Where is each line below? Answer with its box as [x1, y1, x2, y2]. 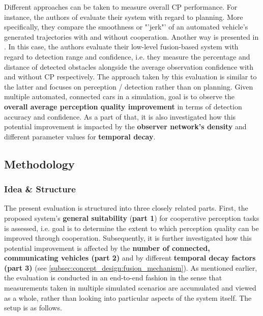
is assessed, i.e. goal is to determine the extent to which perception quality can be [4, 222, 259, 233]
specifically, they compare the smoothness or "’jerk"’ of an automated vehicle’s [4, 21, 248, 32]
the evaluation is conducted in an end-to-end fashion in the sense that [4, 272, 222, 283]
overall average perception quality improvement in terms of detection [4, 101, 242, 111]
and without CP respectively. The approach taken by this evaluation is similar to [4, 71, 257, 82]
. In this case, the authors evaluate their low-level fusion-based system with [4, 41, 239, 52]
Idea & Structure [4, 183, 76, 195]
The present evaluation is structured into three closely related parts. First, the [4, 203, 248, 213]
